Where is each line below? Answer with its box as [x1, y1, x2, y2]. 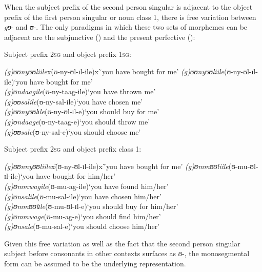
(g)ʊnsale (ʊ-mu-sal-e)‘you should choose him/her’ [4, 221, 160, 232]
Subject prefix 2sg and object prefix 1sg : [4, 49, 131, 59]
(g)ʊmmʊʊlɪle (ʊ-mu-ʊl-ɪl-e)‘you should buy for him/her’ [4, 201, 178, 212]
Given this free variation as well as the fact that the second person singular [4, 238, 240, 248]
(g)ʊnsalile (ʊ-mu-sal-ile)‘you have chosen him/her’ [4, 191, 162, 201]
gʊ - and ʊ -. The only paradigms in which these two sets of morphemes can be [4, 22, 248, 32]
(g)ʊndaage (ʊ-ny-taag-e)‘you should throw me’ [4, 116, 150, 127]
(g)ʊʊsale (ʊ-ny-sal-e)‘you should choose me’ [4, 126, 141, 137]
